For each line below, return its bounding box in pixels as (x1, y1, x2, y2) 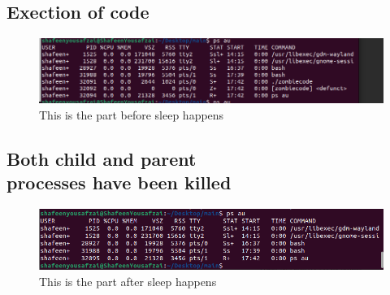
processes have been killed (6, 170, 232, 195)
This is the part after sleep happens (39, 272, 217, 289)
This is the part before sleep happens (39, 106, 224, 123)
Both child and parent (6, 145, 197, 171)
